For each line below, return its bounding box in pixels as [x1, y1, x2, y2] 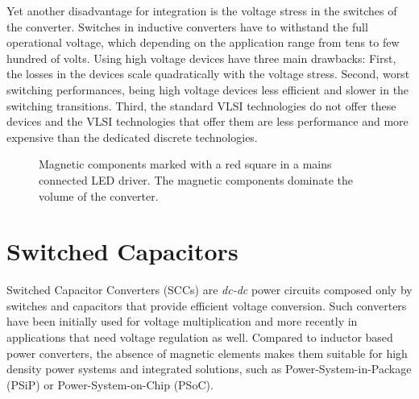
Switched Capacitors [6, 235, 239, 268]
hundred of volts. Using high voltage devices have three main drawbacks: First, [6, 49, 396, 66]
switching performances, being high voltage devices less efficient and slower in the [6, 81, 409, 98]
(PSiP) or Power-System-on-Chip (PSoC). [6, 376, 214, 393]
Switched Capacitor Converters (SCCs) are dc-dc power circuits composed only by [6, 281, 413, 298]
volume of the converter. [39, 187, 159, 204]
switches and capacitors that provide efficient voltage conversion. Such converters [6, 297, 407, 314]
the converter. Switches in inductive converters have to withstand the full [6, 18, 368, 35]
